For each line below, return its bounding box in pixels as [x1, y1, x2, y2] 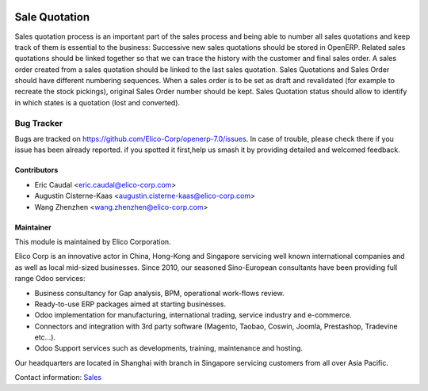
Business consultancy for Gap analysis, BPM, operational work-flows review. [34, 288, 285, 298]
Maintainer [14, 222, 52, 232]
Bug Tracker [14, 117, 63, 128]
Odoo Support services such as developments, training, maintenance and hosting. [34, 344, 303, 353]
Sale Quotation [14, 10, 90, 24]
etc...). [34, 332, 55, 342]
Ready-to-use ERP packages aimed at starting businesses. [34, 299, 227, 309]
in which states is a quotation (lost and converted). [14, 97, 181, 107]
